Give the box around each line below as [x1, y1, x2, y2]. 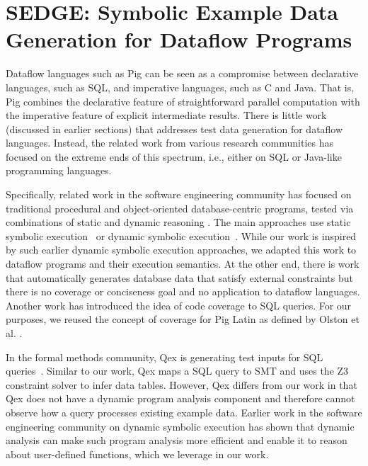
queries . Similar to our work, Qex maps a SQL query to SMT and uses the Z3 [6, 363, 349, 378]
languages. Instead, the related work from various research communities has [6, 135, 334, 150]
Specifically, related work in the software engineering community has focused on [6, 187, 352, 202]
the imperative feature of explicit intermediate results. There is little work [6, 108, 327, 123]
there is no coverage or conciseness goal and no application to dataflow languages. [6, 284, 360, 299]
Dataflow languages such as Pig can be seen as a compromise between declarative [6, 66, 359, 81]
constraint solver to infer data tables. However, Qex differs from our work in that [6, 377, 357, 392]
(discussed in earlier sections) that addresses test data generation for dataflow [6, 121, 343, 136]
